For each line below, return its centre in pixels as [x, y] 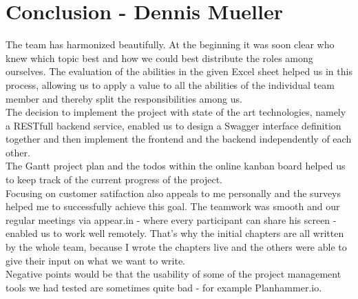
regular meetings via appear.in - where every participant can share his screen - [171, 219]
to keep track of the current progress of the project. [114, 179]
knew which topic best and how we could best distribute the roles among [159, 58]
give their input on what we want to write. [96, 260]
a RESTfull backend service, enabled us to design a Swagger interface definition [173, 125]
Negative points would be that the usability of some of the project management [173, 274]
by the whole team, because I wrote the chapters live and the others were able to [176, 247]
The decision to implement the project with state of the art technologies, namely [176, 112]
